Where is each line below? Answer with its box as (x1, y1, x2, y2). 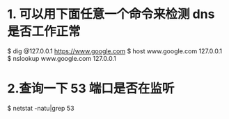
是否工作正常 (7, 24, 81, 39)
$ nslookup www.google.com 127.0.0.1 (7, 54, 116, 62)
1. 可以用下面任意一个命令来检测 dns (7, 6, 215, 22)
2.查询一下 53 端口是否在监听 (7, 81, 175, 97)
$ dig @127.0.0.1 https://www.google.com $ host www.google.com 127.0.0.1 (7, 46, 223, 55)
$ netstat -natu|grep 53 (7, 104, 74, 112)
